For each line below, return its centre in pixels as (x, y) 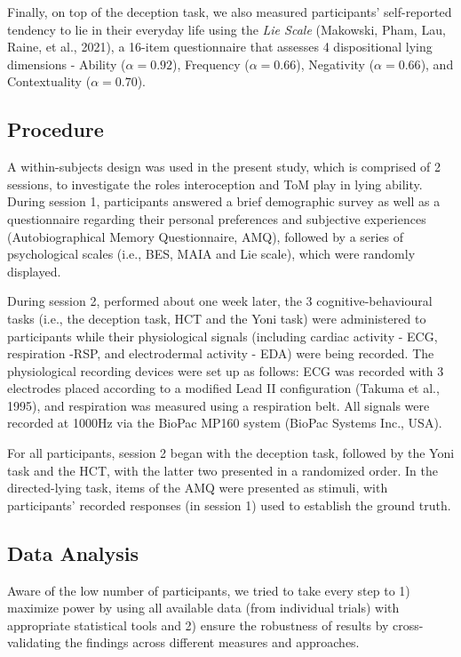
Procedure (56, 129)
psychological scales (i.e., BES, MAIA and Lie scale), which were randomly (211, 254)
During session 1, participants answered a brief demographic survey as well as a (224, 201)
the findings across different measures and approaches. (212, 642)
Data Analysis (73, 553)
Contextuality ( (49, 81)
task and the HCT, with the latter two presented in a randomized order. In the (223, 470)
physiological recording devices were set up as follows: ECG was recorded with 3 (226, 370)
